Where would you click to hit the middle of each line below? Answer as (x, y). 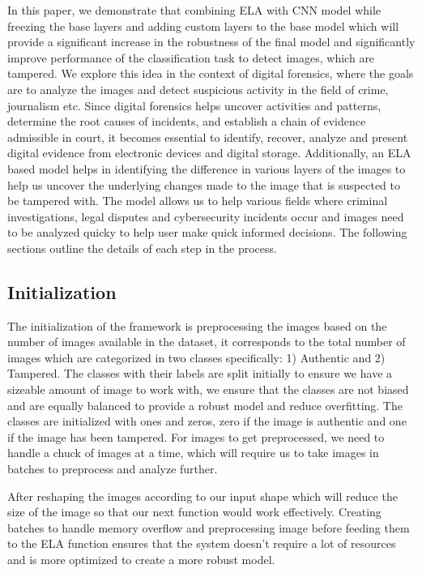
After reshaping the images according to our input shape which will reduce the (202, 496)
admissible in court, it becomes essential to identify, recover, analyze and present (208, 137)
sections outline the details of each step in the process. (142, 248)
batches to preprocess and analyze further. (113, 469)
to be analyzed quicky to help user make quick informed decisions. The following (207, 232)
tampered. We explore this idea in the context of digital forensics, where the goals (211, 73)
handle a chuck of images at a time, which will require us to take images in (193, 453)
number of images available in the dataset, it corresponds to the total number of (207, 342)
